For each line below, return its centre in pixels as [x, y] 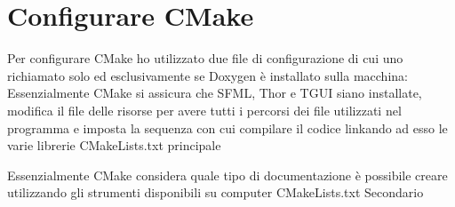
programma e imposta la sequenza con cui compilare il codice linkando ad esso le [227, 127]
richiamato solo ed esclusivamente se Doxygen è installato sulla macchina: [208, 75]
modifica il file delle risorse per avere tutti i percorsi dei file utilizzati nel [204, 110]
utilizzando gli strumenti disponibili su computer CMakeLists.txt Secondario [216, 192]
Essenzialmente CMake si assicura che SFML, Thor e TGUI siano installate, [215, 93]
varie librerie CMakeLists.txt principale [114, 145]
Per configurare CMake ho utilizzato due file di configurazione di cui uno [205, 58]
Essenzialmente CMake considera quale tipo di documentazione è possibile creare [227, 175]
